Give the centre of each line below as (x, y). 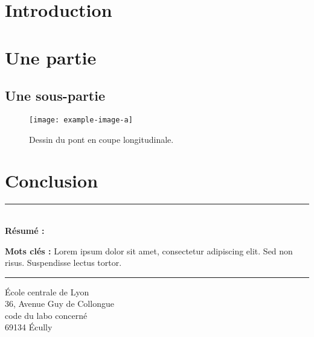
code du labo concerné (46, 315)
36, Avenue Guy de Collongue (59, 304)
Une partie (51, 57)
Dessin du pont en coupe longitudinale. (101, 139)
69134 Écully (29, 327)
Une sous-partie (55, 96)
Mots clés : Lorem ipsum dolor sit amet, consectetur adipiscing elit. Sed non (149, 250)
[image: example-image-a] (81, 120)
